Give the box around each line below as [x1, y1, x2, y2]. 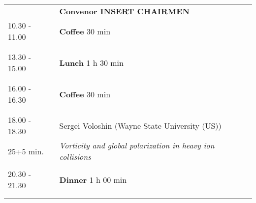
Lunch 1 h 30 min [59, 57, 124, 68]
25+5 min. [8, 145, 44, 157]
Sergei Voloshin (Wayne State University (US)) [59, 119, 222, 131]
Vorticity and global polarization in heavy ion [59, 140, 215, 151]
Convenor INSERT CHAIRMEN [59, 5, 190, 17]
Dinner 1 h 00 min [59, 174, 127, 185]
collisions [59, 151, 91, 162]
